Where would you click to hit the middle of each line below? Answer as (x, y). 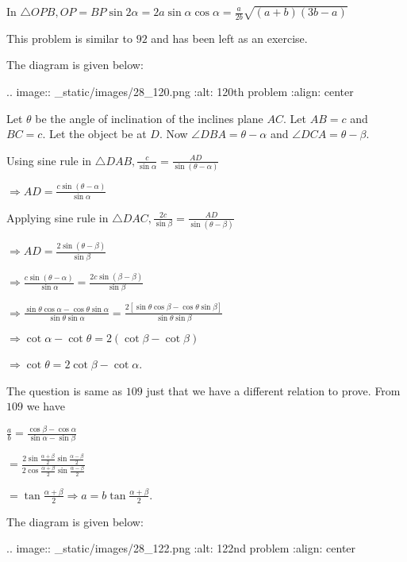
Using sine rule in (49, 160)
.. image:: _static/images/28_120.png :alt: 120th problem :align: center (180, 92)
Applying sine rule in (58, 217)
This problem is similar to (69, 38)
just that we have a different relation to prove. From (273, 390)
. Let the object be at (94, 134)
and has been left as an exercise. (229, 38)
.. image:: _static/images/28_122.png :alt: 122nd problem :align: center (181, 548)
